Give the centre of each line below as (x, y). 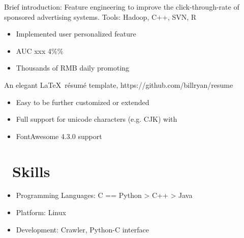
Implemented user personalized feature (76, 34)
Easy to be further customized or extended (83, 102)
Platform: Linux (41, 212)
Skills (31, 171)
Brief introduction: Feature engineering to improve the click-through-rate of (122, 7)
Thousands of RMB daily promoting (73, 68)
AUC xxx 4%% (40, 50)
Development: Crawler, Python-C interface (82, 229)
